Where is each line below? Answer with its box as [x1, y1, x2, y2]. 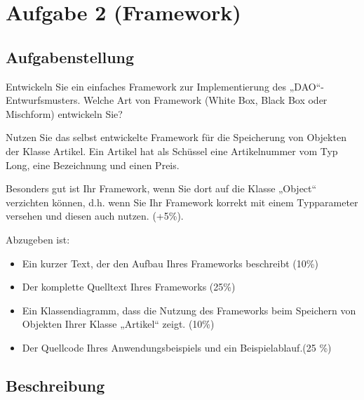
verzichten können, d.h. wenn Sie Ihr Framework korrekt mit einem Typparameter [6, 194, 358, 209]
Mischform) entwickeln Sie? [6, 106, 123, 121]
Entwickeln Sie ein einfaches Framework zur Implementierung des [6, 79, 287, 93]
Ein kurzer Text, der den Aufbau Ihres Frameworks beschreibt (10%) [22, 255, 318, 270]
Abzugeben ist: [6, 232, 70, 246]
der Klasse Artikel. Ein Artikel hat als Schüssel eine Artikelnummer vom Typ [6, 143, 338, 158]
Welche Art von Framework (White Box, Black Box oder [83, 93, 328, 107]
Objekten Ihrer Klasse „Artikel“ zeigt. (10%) [22, 316, 215, 331]
